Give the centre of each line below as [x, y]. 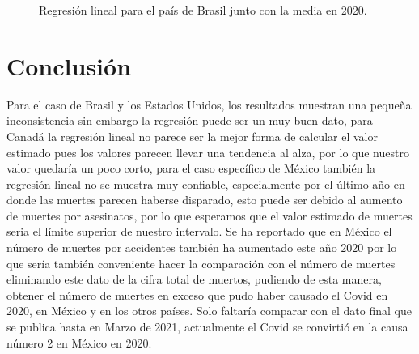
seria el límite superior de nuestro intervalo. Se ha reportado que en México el [199, 231]
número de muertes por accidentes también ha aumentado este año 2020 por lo [202, 247]
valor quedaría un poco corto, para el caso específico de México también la [191, 168]
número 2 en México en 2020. [79, 342]
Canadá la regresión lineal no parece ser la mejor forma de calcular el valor [192, 136]
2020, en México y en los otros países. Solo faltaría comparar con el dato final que [209, 311]
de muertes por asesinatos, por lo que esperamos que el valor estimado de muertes [209, 215]
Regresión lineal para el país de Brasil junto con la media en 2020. [203, 10]
